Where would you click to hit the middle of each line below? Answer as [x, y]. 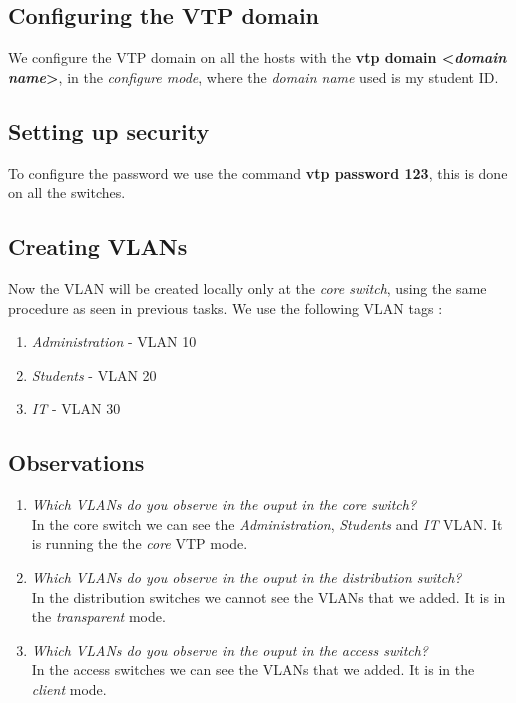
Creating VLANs [98, 246]
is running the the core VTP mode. [139, 543]
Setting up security [109, 130]
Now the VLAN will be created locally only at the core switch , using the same [247, 287]
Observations [76, 462]
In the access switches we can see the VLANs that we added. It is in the [253, 669]
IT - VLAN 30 [76, 408]
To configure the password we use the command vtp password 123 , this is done [258, 172]
